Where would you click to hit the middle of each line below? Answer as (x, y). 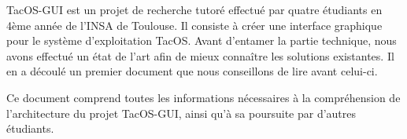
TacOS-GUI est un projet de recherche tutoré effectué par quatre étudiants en (194, 9)
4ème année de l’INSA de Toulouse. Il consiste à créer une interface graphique (194, 25)
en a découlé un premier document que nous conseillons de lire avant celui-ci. (192, 71)
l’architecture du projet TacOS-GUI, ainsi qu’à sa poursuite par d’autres (181, 113)
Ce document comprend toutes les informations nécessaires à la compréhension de (203, 97)
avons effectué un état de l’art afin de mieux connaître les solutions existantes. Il (200, 55)
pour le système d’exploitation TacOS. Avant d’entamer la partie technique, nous (202, 40)
